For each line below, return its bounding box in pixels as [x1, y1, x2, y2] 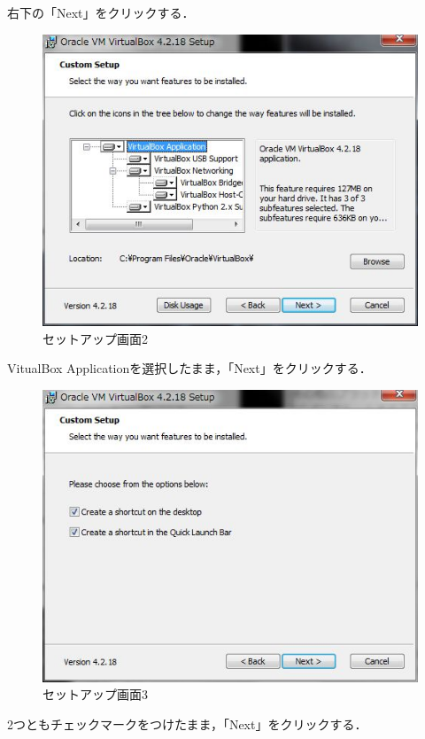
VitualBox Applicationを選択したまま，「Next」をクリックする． [7, 359, 372, 377]
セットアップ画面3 [42, 685, 148, 704]
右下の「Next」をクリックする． [7, 4, 195, 21]
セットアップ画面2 [42, 329, 148, 347]
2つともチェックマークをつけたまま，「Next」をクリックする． [7, 714, 367, 733]
